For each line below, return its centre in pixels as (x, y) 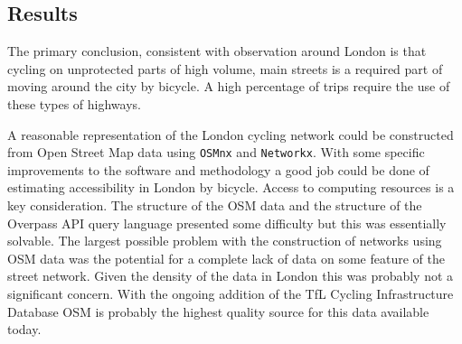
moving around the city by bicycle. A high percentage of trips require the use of (229, 86)
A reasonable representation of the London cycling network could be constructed (231, 134)
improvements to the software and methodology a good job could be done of (218, 169)
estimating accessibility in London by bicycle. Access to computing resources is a (231, 187)
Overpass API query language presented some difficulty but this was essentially (227, 223)
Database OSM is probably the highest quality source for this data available (218, 311)
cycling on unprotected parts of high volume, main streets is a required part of (225, 68)
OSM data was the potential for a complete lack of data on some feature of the (226, 258)
